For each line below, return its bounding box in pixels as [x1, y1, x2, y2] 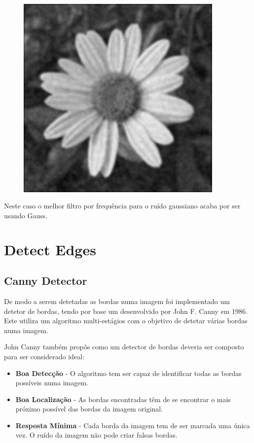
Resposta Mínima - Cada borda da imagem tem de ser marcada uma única [15, 420, 250, 430]
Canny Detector [4, 273, 87, 288]
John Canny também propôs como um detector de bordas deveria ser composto [4, 341, 244, 352]
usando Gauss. [4, 210, 48, 220]
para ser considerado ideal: [4, 351, 84, 361]
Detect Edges [4, 239, 96, 259]
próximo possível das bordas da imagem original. [15, 404, 163, 414]
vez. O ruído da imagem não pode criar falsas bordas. [15, 430, 178, 440]
